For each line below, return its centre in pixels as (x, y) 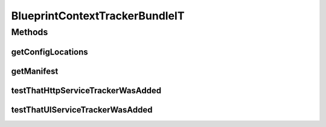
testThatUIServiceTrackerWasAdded (82, 110)
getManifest (35, 71)
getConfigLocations (50, 52)
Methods (30, 32)
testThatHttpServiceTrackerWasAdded (86, 90)
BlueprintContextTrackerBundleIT (98, 16)
